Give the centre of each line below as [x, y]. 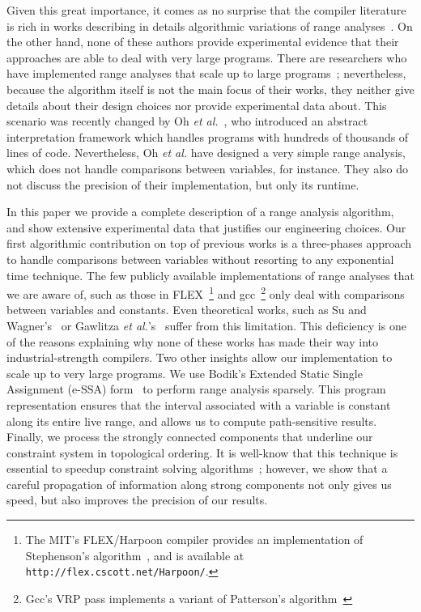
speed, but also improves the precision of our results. [137, 500]
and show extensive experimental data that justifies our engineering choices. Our [206, 227]
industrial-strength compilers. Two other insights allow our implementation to [200, 357]
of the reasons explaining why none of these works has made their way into [192, 341]
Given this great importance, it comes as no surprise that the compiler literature [206, 10]
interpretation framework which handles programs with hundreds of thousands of [208, 136]
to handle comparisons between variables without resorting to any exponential [200, 259]
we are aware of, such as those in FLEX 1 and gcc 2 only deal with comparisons [206, 293]
